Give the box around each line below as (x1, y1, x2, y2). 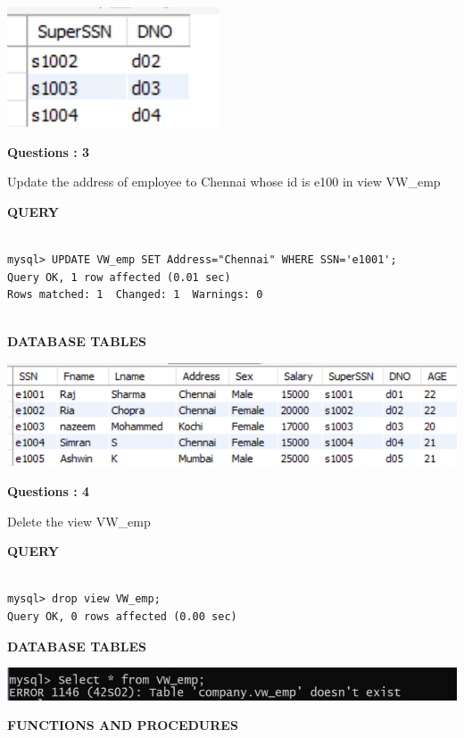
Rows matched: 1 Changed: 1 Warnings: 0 (7, 288, 263, 302)
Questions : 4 (7, 482, 90, 501)
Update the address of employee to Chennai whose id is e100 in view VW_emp (7, 172, 441, 191)
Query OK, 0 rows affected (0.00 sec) (7, 610, 237, 623)
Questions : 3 (7, 142, 90, 161)
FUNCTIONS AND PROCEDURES (7, 716, 238, 734)
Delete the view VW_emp (7, 511, 151, 530)
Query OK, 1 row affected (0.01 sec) (7, 270, 231, 284)
